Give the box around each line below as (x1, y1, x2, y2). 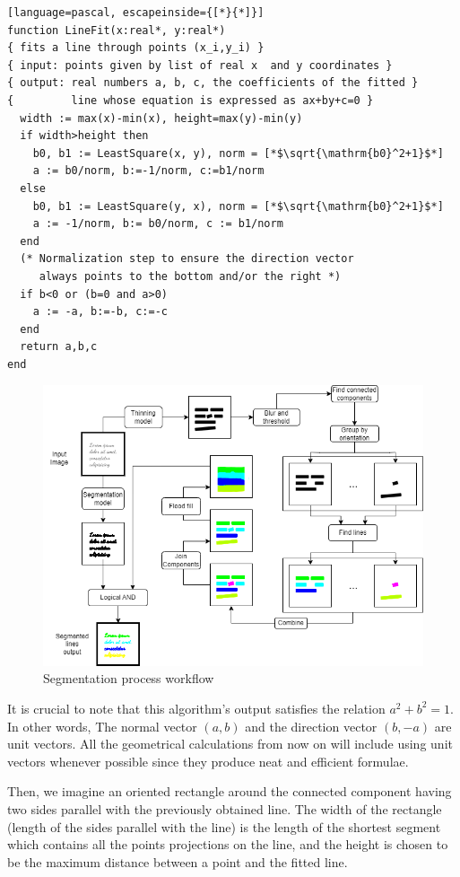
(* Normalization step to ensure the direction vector (20, 252, 354, 266)
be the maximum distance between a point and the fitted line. (7, 852, 348, 871)
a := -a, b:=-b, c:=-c (32, 305, 168, 319)
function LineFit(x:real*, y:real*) (7, 23, 226, 37)
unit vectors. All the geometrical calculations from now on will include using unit (7, 734, 453, 753)
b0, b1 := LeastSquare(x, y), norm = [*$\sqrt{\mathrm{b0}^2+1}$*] (32, 146, 444, 160)
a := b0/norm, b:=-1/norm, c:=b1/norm (32, 164, 265, 178)
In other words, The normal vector (7, 716, 197, 735)
